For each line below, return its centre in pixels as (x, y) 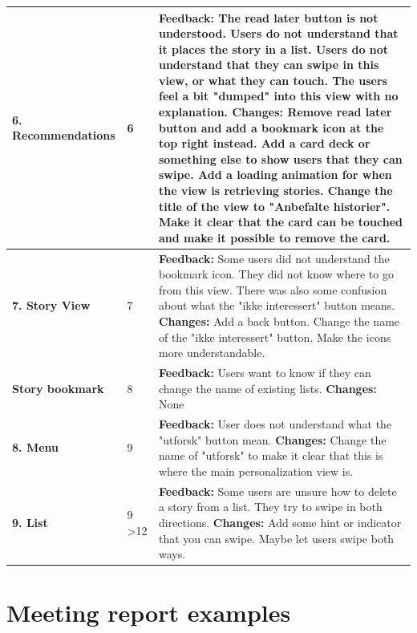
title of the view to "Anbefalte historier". (274, 206)
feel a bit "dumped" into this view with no (278, 96)
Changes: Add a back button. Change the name (279, 321)
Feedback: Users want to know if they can (265, 373)
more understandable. (212, 353)
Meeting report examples (149, 613)
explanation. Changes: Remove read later (275, 112)
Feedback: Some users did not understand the (274, 258)
